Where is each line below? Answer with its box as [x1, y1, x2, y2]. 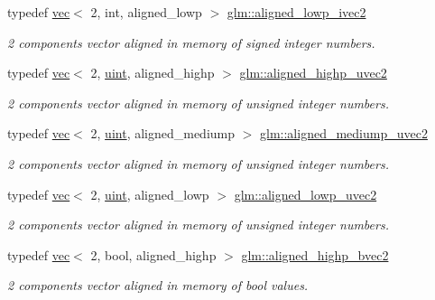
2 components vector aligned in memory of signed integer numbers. [7, 33, 375, 52]
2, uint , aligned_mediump [90, 124, 236, 143]
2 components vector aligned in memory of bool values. [7, 276, 309, 295]
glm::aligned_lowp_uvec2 [234, 184, 377, 203]
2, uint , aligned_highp [90, 63, 215, 82]
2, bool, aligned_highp [90, 245, 217, 264]
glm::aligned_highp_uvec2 [239, 63, 387, 82]
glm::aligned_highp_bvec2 [241, 245, 389, 264]
